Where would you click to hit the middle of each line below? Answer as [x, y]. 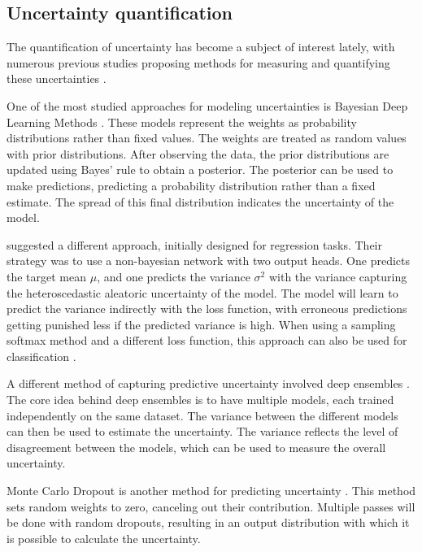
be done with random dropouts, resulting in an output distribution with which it [208, 522]
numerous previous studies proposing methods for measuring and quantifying [198, 62]
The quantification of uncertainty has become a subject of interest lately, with [201, 47]
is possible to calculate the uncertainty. [104, 538]
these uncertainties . [57, 78]
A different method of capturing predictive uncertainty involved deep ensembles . [208, 383]
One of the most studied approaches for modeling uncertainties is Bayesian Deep [207, 105]
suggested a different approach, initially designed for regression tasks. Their [194, 244]
